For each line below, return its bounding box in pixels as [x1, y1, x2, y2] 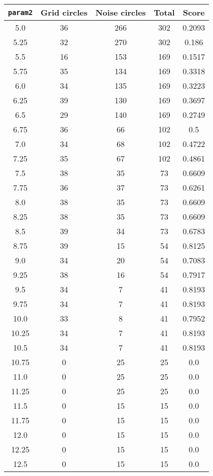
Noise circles [95, 7, 146, 18]
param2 [8, 8, 33, 17]
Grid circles [41, 7, 88, 18]
